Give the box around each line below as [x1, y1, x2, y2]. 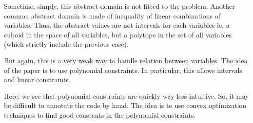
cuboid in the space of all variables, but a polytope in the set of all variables [4, 29, 232, 39]
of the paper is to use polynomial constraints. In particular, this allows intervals [4, 65, 242, 75]
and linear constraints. [4, 74, 71, 85]
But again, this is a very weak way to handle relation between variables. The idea [4, 55, 248, 65]
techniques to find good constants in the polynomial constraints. [4, 109, 196, 120]
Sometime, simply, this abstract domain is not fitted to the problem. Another [4, 1, 235, 11]
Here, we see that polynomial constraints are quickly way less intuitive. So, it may [4, 90, 249, 101]
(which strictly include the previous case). [4, 39, 129, 49]
